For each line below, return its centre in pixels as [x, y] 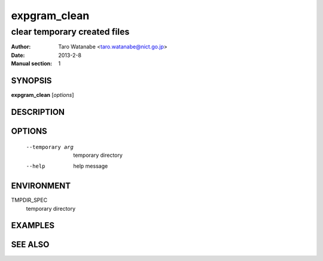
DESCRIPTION [38, 112]
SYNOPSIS [31, 81]
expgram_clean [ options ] [42, 95]
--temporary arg [50, 147]
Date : [18, 55]
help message [91, 166]
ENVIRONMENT [41, 186]
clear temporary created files [70, 32]
